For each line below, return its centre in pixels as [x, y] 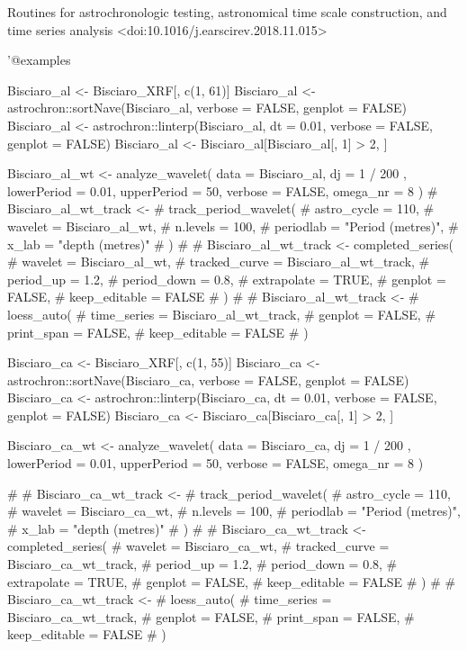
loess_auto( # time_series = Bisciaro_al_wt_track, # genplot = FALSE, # [222, 314]
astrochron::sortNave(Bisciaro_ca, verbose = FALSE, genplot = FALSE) [208, 379]
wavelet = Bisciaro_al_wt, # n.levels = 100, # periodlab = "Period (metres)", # [233, 226]
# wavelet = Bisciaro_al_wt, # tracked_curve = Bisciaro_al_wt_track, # [219, 262]
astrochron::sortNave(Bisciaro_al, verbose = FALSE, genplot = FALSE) [207, 108]
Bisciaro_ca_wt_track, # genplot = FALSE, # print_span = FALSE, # [211, 616]
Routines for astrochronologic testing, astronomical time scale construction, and [227, 12]
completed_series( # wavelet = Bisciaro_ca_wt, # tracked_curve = [198, 546]
